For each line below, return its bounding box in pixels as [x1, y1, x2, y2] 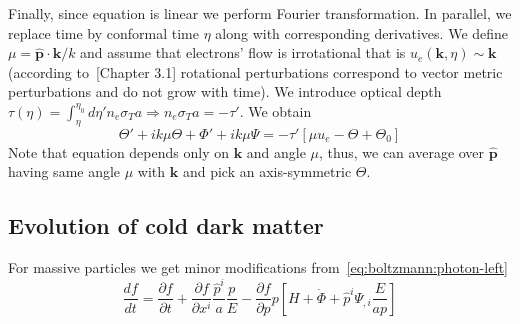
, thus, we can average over [319, 141, 485, 162]
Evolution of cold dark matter [8, 210, 324, 241]
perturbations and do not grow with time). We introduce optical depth [8, 81, 442, 102]
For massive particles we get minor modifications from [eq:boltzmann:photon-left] [8, 257, 509, 278]
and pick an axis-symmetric [182, 161, 352, 182]
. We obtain [239, 100, 312, 121]
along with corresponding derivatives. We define [215, 22, 509, 43]
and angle [246, 141, 306, 162]
